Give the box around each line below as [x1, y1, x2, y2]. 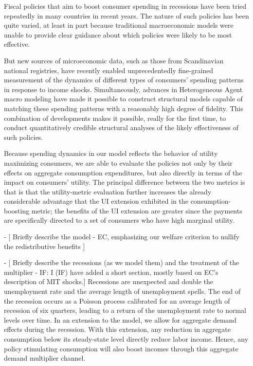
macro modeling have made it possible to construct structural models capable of [4, 94, 243, 104]
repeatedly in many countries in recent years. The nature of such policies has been [4, 10, 249, 20]
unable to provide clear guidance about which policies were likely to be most [4, 29, 232, 39]
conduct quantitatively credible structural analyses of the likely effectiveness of [4, 122, 238, 133]
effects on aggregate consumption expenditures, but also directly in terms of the [4, 167, 242, 177]
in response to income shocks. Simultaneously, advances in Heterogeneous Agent [4, 84, 243, 94]
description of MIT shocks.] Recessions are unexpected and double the [4, 276, 214, 287]
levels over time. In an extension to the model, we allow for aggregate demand [4, 314, 237, 325]
